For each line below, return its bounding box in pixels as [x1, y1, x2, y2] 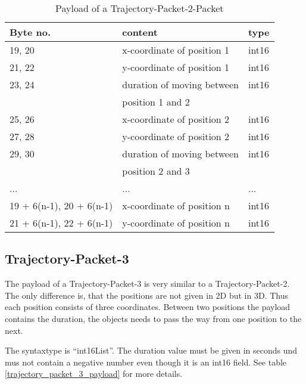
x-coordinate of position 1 [122, 43, 230, 57]
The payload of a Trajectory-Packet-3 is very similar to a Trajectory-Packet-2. [5, 277, 290, 290]
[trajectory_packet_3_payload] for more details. [5, 367, 183, 380]
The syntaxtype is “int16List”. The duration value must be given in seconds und [5, 344, 298, 357]
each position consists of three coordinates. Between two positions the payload [5, 301, 291, 313]
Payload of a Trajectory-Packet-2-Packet [55, 1, 224, 15]
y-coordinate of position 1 [122, 60, 230, 74]
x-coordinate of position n [122, 199, 230, 212]
